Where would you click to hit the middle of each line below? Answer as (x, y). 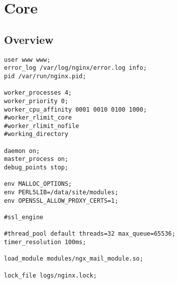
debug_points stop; (36, 168)
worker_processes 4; (38, 93)
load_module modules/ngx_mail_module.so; (74, 259)
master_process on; (36, 159)
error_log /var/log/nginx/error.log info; (76, 68)
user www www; (27, 60)
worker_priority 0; (36, 101)
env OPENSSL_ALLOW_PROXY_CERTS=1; (61, 201)
